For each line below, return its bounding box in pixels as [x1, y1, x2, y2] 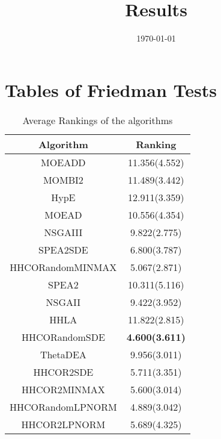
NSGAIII [44, 225, 83, 239]
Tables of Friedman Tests [5, 77, 217, 102]
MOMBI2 [43, 172, 83, 187]
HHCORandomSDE [21, 329, 105, 344]
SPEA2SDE [38, 242, 88, 257]
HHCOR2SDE [33, 364, 94, 379]
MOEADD [41, 155, 86, 169]
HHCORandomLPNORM [10, 399, 117, 414]
